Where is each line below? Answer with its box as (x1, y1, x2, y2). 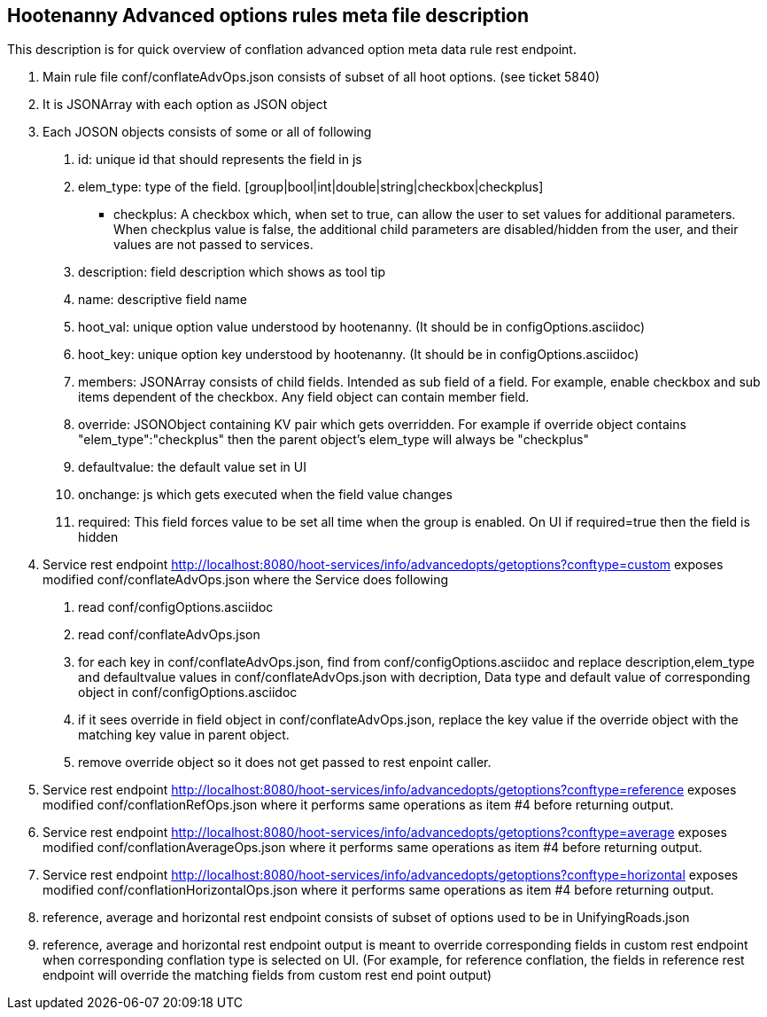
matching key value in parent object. (78, 727, 290, 743)
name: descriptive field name (78, 292, 247, 308)
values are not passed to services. (113, 237, 314, 253)
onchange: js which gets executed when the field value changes (78, 487, 453, 503)
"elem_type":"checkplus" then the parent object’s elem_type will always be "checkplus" (78, 432, 589, 448)
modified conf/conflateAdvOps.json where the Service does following (43, 572, 449, 588)
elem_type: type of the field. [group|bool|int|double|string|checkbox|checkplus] (78, 179, 544, 195)
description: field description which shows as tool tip (78, 264, 386, 280)
